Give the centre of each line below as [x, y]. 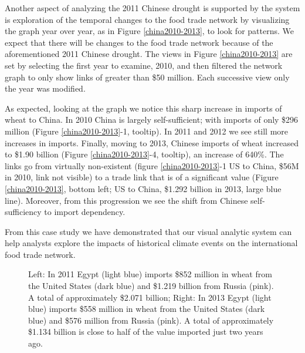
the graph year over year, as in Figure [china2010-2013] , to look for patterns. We [149, 31]
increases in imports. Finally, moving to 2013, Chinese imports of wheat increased [152, 142]
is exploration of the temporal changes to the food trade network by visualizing [147, 19]
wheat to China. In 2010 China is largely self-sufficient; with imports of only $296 [152, 120]
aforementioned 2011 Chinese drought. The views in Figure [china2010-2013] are [149, 54]
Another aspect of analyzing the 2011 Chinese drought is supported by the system [152, 8]
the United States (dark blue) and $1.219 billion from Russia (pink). [151, 286]
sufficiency [23, 212]
